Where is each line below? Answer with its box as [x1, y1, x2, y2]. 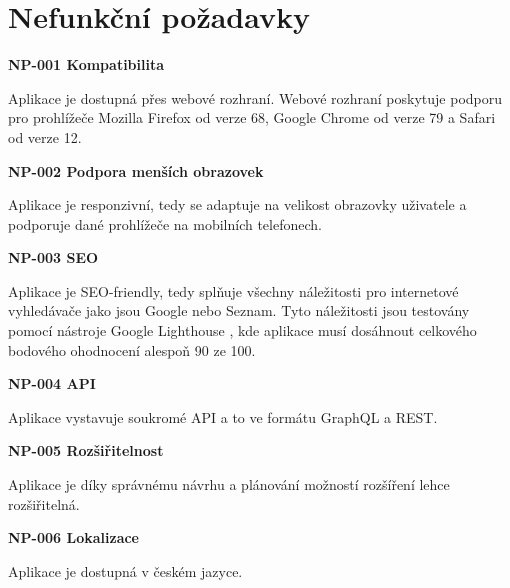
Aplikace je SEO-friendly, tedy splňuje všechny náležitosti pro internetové [8, 280, 459, 301]
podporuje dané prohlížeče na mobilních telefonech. [8, 213, 322, 234]
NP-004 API [8, 373, 96, 394]
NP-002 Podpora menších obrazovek [8, 160, 264, 181]
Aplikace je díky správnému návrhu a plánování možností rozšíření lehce [8, 474, 450, 495]
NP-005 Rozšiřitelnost [8, 440, 164, 461]
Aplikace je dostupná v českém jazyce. [8, 560, 243, 581]
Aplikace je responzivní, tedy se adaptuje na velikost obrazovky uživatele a [8, 194, 467, 215]
